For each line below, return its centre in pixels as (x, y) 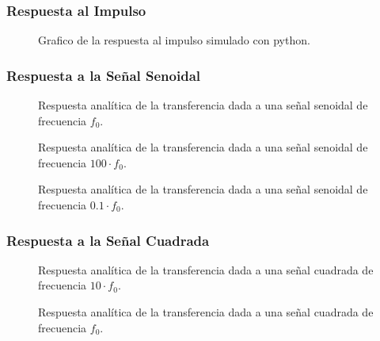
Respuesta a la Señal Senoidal (104, 75)
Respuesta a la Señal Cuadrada (108, 240)
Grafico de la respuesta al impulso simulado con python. (174, 40)
